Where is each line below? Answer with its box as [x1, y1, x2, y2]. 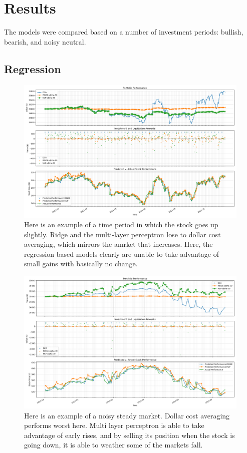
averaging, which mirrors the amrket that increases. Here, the [24, 239, 213, 249]
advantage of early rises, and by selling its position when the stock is [24, 429, 235, 440]
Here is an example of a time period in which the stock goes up [24, 219, 218, 230]
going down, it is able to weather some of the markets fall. [24, 439, 203, 450]
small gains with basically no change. [24, 258, 138, 269]
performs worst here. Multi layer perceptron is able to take [24, 420, 204, 430]
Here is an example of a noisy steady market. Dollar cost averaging [24, 410, 230, 420]
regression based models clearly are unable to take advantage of [24, 248, 219, 259]
